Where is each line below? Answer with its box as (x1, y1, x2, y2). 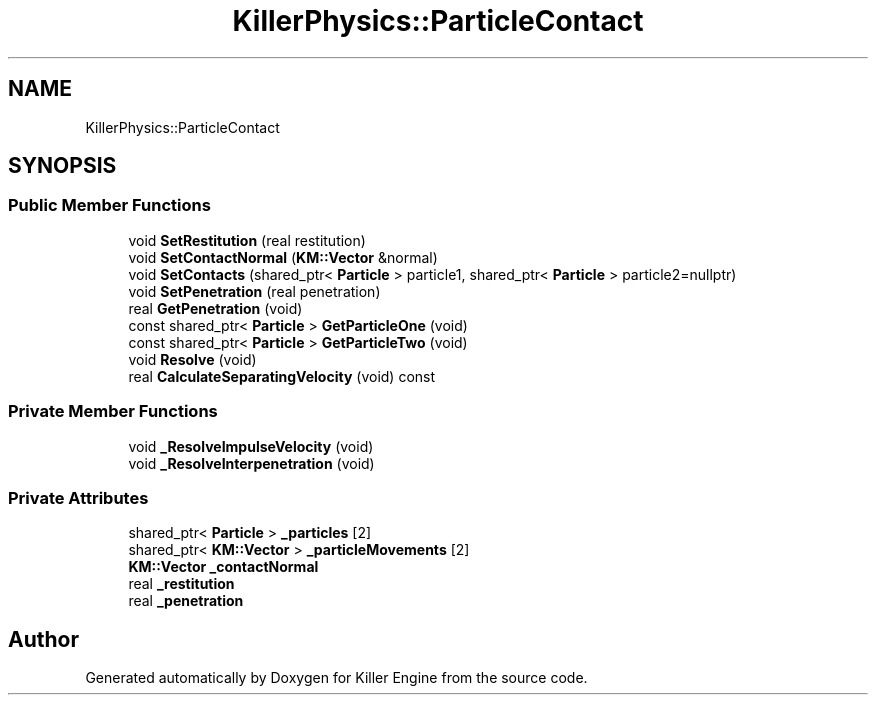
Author (8, 626, 79, 652)
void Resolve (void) (128, 350, 257, 368)
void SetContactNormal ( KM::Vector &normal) (128, 248, 438, 266)
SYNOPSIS (8, 153, 117, 179)
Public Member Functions (8, 195, 211, 216)
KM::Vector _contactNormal (128, 558, 319, 576)
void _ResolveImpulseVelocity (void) (128, 437, 374, 455)
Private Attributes (8, 487, 149, 508)
